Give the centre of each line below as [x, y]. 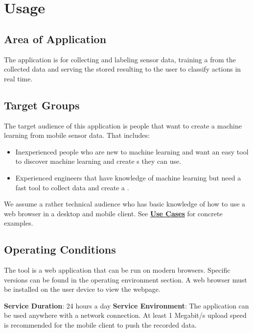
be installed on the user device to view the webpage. [82, 289]
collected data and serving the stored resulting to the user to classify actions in [123, 69]
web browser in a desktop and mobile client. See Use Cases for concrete [113, 213]
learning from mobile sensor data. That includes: [77, 135]
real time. [18, 78]
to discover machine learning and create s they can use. [98, 161]
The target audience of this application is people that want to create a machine [123, 125]
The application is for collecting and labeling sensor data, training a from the [120, 59]
